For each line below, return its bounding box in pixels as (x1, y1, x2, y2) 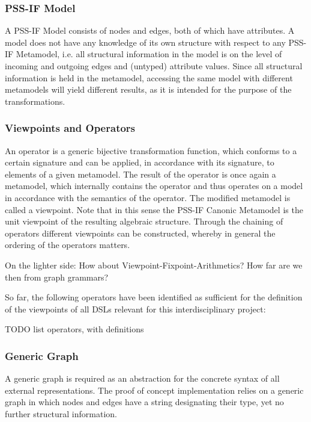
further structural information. (5, 407, 117, 420)
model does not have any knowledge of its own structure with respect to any (5, 36, 286, 48)
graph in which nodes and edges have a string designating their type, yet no (5, 396, 284, 408)
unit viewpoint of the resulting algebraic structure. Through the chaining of (5, 215, 283, 228)
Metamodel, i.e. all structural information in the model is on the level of (16, 48, 282, 60)
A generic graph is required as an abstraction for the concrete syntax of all (5, 372, 280, 385)
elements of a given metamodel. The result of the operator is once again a (5, 167, 276, 180)
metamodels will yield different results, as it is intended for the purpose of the (5, 83, 292, 96)
